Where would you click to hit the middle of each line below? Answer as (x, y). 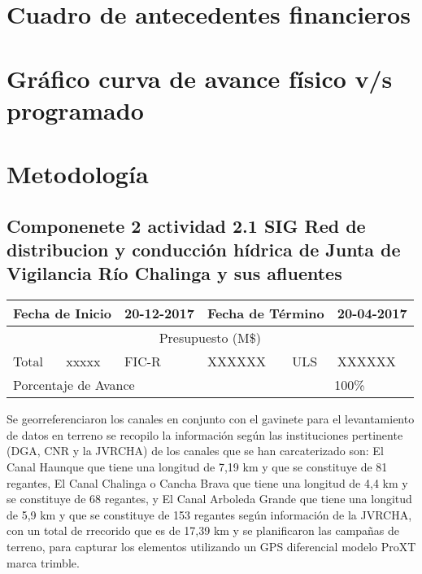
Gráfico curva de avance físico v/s (200, 78)
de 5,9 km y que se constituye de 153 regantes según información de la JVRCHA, (209, 514)
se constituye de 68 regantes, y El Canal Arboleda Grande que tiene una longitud (209, 499)
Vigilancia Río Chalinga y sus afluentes (174, 273)
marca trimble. (43, 562)
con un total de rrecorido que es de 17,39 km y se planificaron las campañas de (203, 530)
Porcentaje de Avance (74, 385)
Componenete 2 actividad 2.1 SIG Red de (186, 225)
